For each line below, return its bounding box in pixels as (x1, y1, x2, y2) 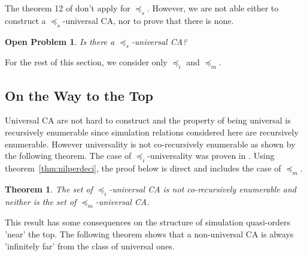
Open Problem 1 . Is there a (5, 35, 115, 47)
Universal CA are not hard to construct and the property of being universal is (5, 114, 291, 127)
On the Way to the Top (5, 86, 154, 104)
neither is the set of (5, 195, 77, 207)
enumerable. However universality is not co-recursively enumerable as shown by (5, 137, 296, 150)
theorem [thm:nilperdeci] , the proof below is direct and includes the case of (5, 161, 281, 174)
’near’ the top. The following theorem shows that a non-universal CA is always (5, 227, 294, 240)
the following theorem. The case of (5, 149, 132, 162)
